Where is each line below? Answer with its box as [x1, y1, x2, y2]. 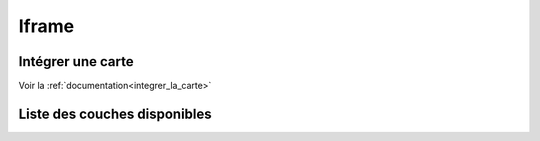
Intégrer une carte [18, 53, 134, 70]
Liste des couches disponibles [18, 105, 212, 122]
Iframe [18, 15, 75, 37]
